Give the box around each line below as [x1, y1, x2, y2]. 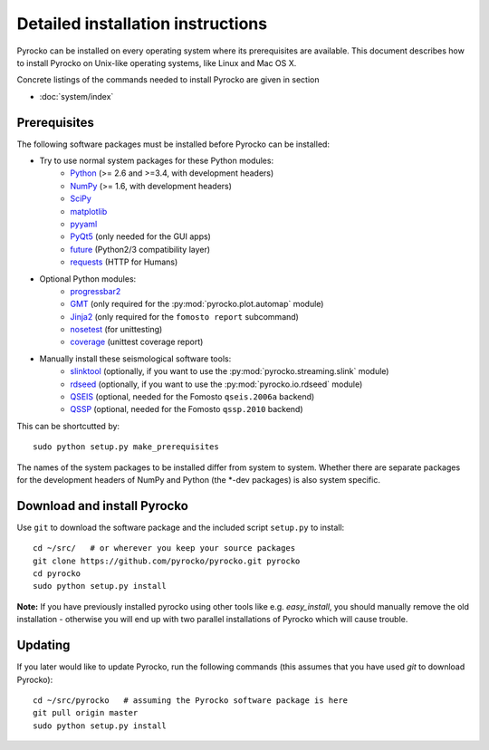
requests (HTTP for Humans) [70, 256, 178, 267]
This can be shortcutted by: [16, 420, 120, 431]
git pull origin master [33, 707, 139, 718]
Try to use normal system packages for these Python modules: [39, 155, 274, 167]
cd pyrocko [33, 569, 81, 579]
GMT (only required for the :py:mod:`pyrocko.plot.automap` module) [70, 299, 324, 310]
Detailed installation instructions [16, 14, 267, 34]
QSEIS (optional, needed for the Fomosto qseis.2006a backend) [70, 391, 315, 402]
